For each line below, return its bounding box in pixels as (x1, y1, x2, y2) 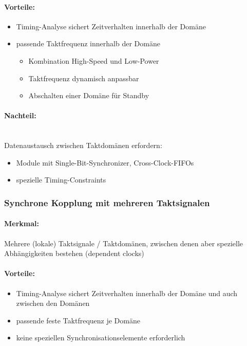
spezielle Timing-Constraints (16, 174, 106, 185)
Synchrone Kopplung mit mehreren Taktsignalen (4, 196, 210, 209)
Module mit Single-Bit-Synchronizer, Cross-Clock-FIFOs (16, 157, 194, 168)
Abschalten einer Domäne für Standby (28, 90, 149, 101)
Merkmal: (4, 218, 39, 229)
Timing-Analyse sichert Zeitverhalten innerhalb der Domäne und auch (16, 287, 238, 298)
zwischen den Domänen (16, 298, 90, 308)
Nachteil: (4, 110, 36, 121)
